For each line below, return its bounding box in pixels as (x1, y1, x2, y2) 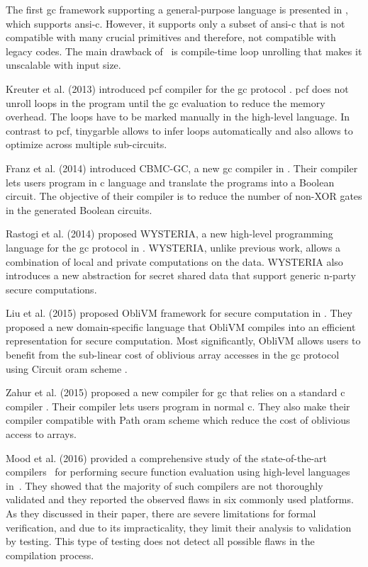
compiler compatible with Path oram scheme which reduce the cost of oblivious (6, 412, 350, 427)
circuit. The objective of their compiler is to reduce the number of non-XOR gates (6, 189, 362, 203)
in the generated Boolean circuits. (6, 202, 152, 217)
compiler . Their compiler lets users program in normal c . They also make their (6, 398, 350, 413)
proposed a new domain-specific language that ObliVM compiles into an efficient (6, 319, 356, 334)
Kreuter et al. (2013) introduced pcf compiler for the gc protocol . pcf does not (6, 81, 349, 96)
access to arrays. (6, 427, 77, 442)
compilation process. (6, 547, 94, 562)
